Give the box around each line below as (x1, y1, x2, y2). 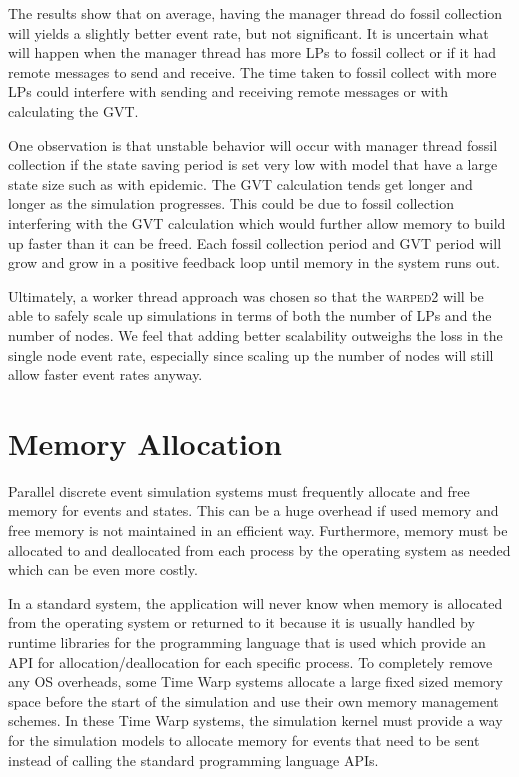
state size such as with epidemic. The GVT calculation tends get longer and (8, 173, 473, 194)
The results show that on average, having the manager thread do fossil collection (8, 3, 503, 23)
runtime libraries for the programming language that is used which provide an (8, 631, 486, 652)
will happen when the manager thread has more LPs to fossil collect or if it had (8, 42, 497, 63)
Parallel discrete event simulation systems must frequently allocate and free (8, 480, 470, 501)
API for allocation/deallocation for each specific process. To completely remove (8, 651, 493, 672)
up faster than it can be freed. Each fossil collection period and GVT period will (8, 232, 502, 253)
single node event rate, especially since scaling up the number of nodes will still (8, 344, 494, 365)
